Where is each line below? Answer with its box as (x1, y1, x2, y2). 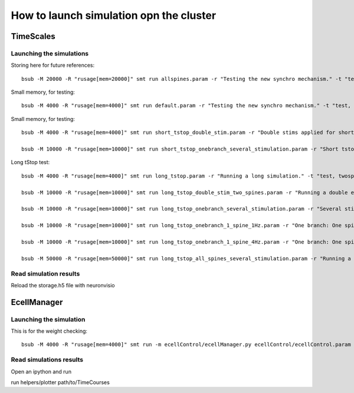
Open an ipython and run (11, 368, 72, 375)
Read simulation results (11, 269, 80, 277)
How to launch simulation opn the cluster (11, 9, 217, 22)
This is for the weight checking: (11, 327, 88, 335)
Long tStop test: (11, 159, 50, 166)
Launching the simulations (11, 49, 89, 57)
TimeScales (11, 31, 55, 41)
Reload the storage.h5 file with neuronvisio (11, 281, 115, 289)
